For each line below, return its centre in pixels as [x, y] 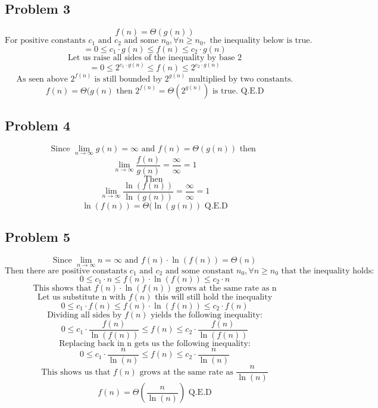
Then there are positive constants [66, 271]
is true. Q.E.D [238, 91]
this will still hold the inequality [214, 297]
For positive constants [45, 41]
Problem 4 [38, 125]
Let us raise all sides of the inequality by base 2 [155, 57]
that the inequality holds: [328, 271]
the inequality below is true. [261, 41]
